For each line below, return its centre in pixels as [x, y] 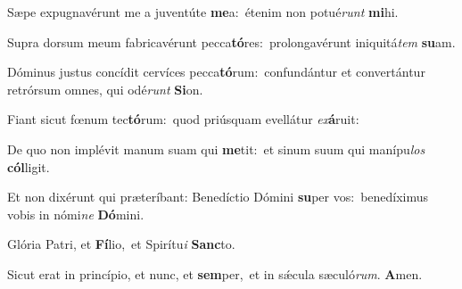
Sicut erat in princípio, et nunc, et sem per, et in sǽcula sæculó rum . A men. [215, 273]
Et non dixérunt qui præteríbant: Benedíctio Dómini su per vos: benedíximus [218, 197]
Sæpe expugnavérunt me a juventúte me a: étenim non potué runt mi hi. [203, 12]
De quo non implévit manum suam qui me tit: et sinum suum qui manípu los [216, 149]
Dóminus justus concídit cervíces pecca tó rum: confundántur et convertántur [216, 72]
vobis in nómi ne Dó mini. [76, 214]
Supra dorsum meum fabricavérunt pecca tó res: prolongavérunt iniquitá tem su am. [231, 41]
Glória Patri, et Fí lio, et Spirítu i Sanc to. [121, 244]
